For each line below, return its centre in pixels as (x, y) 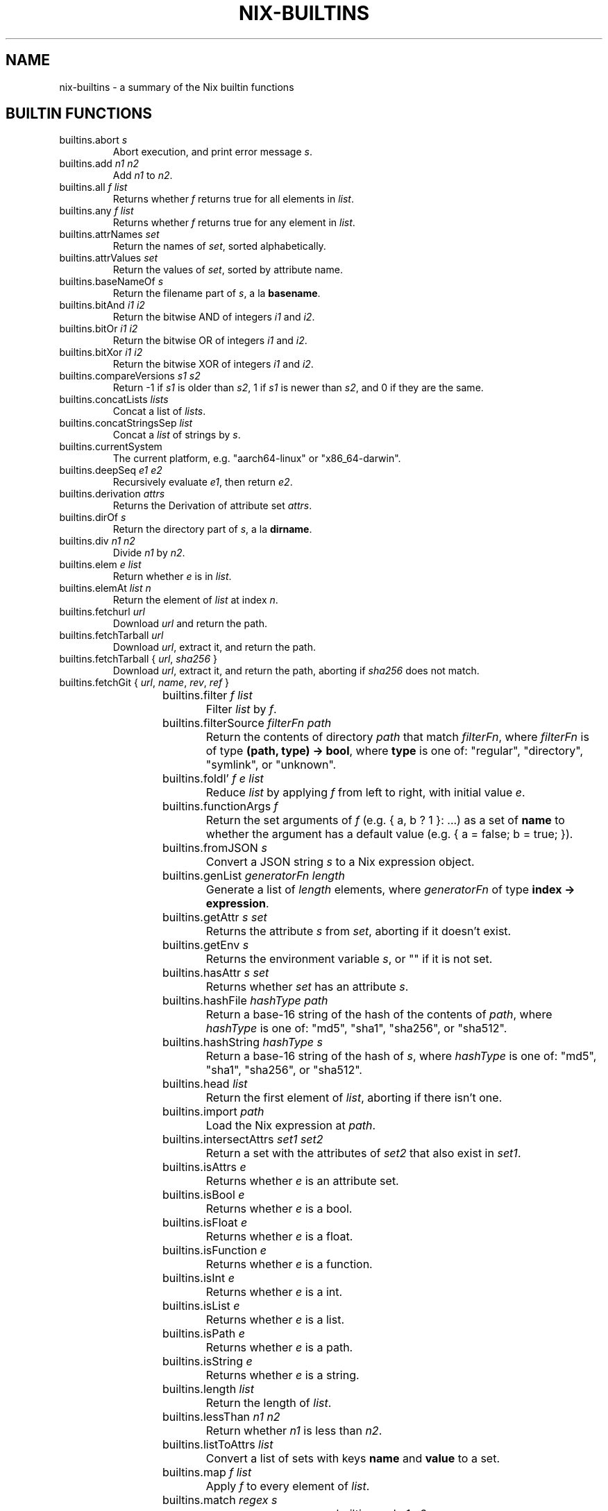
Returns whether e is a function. (289, 1264)
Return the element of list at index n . (195, 600)
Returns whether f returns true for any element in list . (234, 223)
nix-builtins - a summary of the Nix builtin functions (177, 87)
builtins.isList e (201, 1306)
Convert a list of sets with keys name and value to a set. (353, 1459)
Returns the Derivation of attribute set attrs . (212, 506)
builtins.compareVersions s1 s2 (130, 376)
